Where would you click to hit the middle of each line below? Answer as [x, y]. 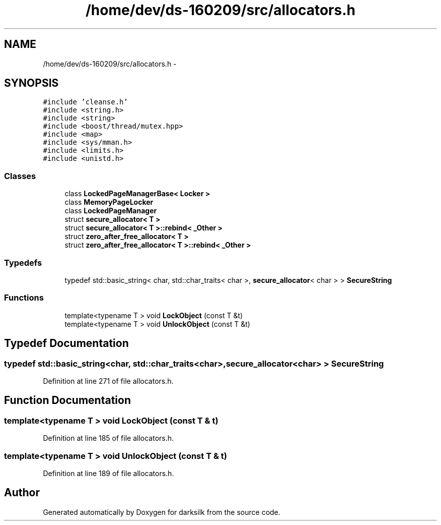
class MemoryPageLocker [109, 202]
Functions [24, 298]
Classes [20, 176]
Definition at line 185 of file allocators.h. [108, 438]
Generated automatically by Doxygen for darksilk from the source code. [162, 512]
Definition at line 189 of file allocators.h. [108, 473]
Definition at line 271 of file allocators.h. [108, 381]
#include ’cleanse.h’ [85, 102]
